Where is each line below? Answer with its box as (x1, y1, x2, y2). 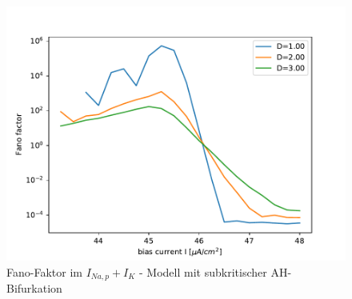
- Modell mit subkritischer (139, 263, 267, 280)
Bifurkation (6, 280, 62, 297)
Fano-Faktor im (6, 263, 82, 280)
